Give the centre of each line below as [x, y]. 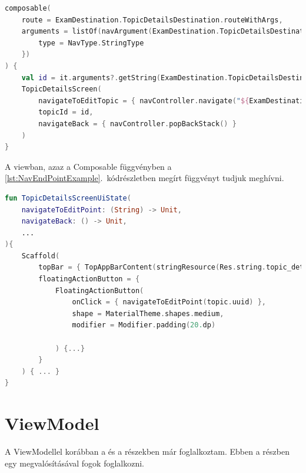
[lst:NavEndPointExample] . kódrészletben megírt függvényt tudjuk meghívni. [144, 178]
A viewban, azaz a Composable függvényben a [88, 166]
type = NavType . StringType [91, 43]
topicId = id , [66, 112]
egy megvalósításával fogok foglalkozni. [74, 463]
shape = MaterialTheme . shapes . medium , [148, 313]
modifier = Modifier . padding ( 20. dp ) [144, 325]
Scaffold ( [41, 256]
